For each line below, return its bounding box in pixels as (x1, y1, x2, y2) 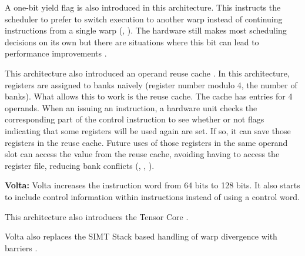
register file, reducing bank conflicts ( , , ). (5, 159, 155, 171)
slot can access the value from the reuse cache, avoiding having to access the (5, 148, 280, 160)
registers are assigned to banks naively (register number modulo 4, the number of (5, 78, 297, 91)
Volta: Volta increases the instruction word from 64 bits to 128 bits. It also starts (5, 179, 300, 191)
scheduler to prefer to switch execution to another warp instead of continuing (5, 12, 283, 25)
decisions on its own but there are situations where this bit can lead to (5, 35, 259, 48)
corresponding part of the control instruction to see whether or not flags (5, 113, 264, 125)
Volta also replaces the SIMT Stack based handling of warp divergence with (5, 230, 277, 242)
